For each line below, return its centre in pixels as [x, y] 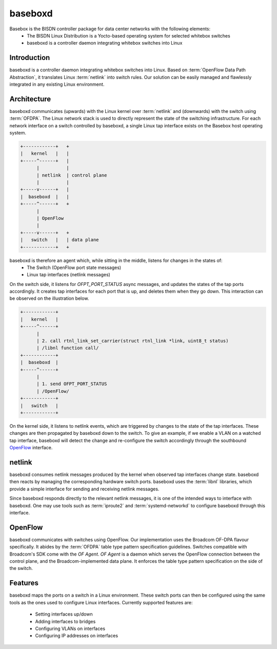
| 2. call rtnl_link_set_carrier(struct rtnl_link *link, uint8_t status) [133, 341]
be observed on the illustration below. [49, 298]
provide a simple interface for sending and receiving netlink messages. [84, 489]
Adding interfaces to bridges [65, 621]
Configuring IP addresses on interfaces [76, 636]
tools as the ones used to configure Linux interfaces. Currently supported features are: [101, 602]
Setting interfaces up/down [64, 614]
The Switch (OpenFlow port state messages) [74, 268]
